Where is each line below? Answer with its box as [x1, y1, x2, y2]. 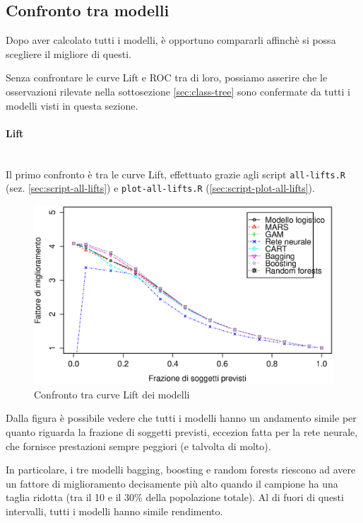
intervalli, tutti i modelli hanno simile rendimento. [6, 504, 223, 519]
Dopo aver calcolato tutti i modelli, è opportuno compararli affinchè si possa [6, 33, 336, 47]
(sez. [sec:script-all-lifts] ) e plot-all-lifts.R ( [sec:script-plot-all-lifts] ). [6, 180, 315, 195]
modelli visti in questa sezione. [6, 98, 138, 113]
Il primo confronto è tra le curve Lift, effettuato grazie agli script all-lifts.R [6, 166, 345, 181]
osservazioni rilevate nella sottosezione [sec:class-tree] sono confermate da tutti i [6, 84, 350, 98]
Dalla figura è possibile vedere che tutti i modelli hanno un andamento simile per [6, 410, 357, 425]
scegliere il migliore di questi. [6, 46, 131, 61]
